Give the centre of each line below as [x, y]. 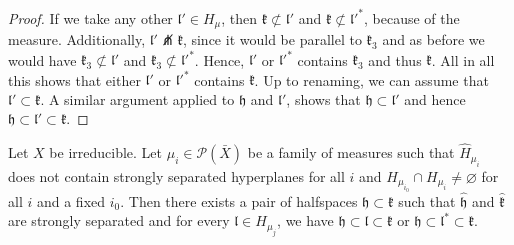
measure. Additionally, [77, 38]
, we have [305, 220]
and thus [395, 59]
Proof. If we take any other [90, 17]
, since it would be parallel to [272, 38]
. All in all [463, 59]
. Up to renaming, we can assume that [371, 79]
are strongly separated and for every [119, 220]
